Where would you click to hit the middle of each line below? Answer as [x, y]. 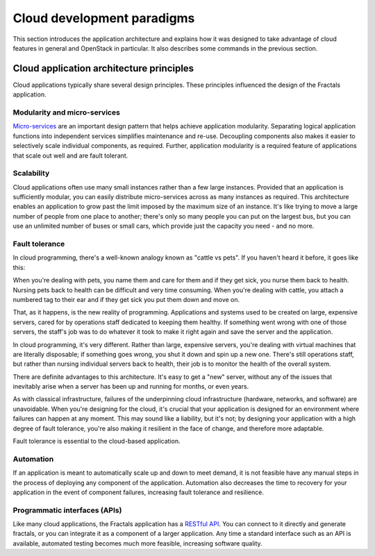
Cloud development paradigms [104, 18]
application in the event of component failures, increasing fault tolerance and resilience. [138, 492]
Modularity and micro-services [67, 112]
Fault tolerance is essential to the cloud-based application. [97, 441]
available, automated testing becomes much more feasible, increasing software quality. [138, 543]
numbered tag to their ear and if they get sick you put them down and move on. [126, 299]
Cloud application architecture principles [103, 68]
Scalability [31, 174]
